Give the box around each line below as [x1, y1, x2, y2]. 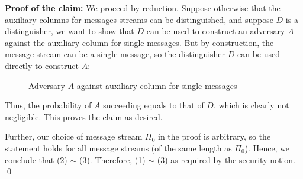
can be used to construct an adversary [146, 25, 285, 37]
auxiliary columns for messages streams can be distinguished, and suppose [5, 13, 273, 25]
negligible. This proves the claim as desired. [5, 110, 163, 122]
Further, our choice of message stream [5, 130, 143, 142]
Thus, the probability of [5, 99, 92, 111]
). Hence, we [244, 141, 290, 154]
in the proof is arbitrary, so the [157, 130, 271, 142]
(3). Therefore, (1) [79, 153, 146, 165]
